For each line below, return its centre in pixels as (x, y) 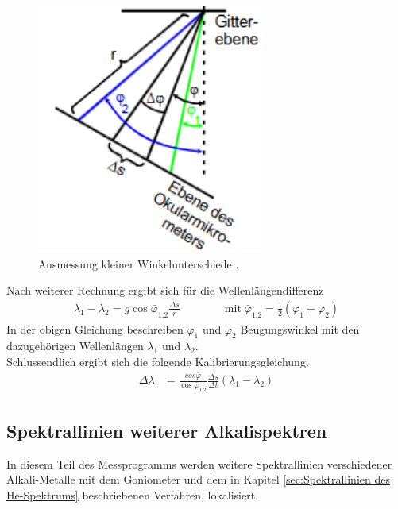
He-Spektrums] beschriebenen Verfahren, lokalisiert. (133, 494)
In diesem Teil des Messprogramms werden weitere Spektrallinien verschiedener (199, 463)
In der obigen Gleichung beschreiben (95, 328)
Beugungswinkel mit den (300, 328)
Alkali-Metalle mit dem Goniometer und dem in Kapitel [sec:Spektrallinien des (198, 479)
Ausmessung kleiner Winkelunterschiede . (139, 263)
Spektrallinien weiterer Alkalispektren (167, 430)
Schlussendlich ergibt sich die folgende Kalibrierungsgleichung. (158, 361)
